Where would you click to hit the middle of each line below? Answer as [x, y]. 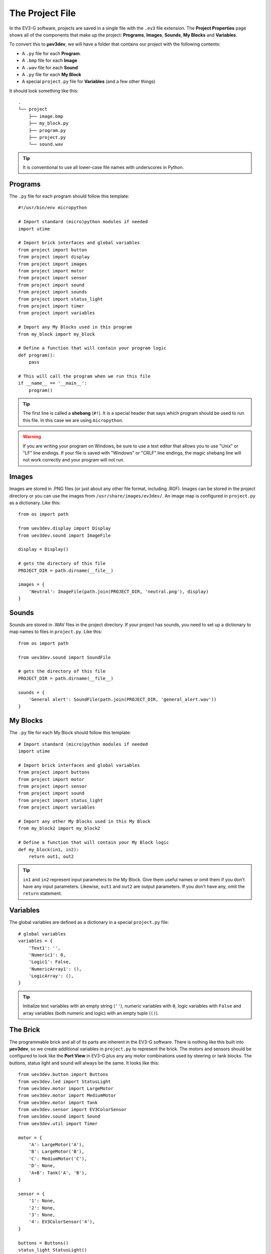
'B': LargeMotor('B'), [56, 1152]
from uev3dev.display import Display [65, 528]
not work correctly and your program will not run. [74, 460]
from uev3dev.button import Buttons [63, 1074]
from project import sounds [53, 292]
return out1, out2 [51, 856]
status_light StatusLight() [53, 1250]
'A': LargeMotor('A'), [56, 1145]
